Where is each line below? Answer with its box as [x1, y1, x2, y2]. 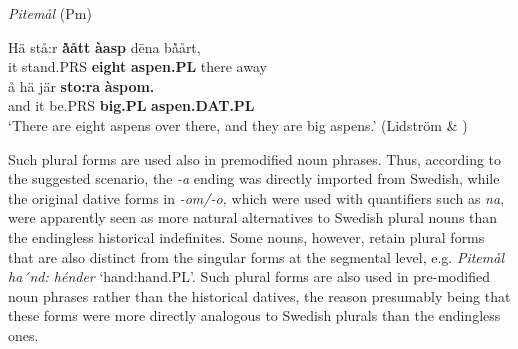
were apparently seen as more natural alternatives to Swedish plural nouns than [8, 207, 498, 228]
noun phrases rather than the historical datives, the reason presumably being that [8, 285, 511, 306]
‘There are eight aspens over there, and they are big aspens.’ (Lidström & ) [8, 114, 468, 135]
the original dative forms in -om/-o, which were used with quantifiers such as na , [8, 187, 505, 208]
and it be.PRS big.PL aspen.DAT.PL [8, 95, 255, 116]
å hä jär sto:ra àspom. [8, 75, 155, 96]
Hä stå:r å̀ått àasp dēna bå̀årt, [8, 36, 201, 57]
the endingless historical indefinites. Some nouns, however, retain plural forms [8, 226, 485, 247]
